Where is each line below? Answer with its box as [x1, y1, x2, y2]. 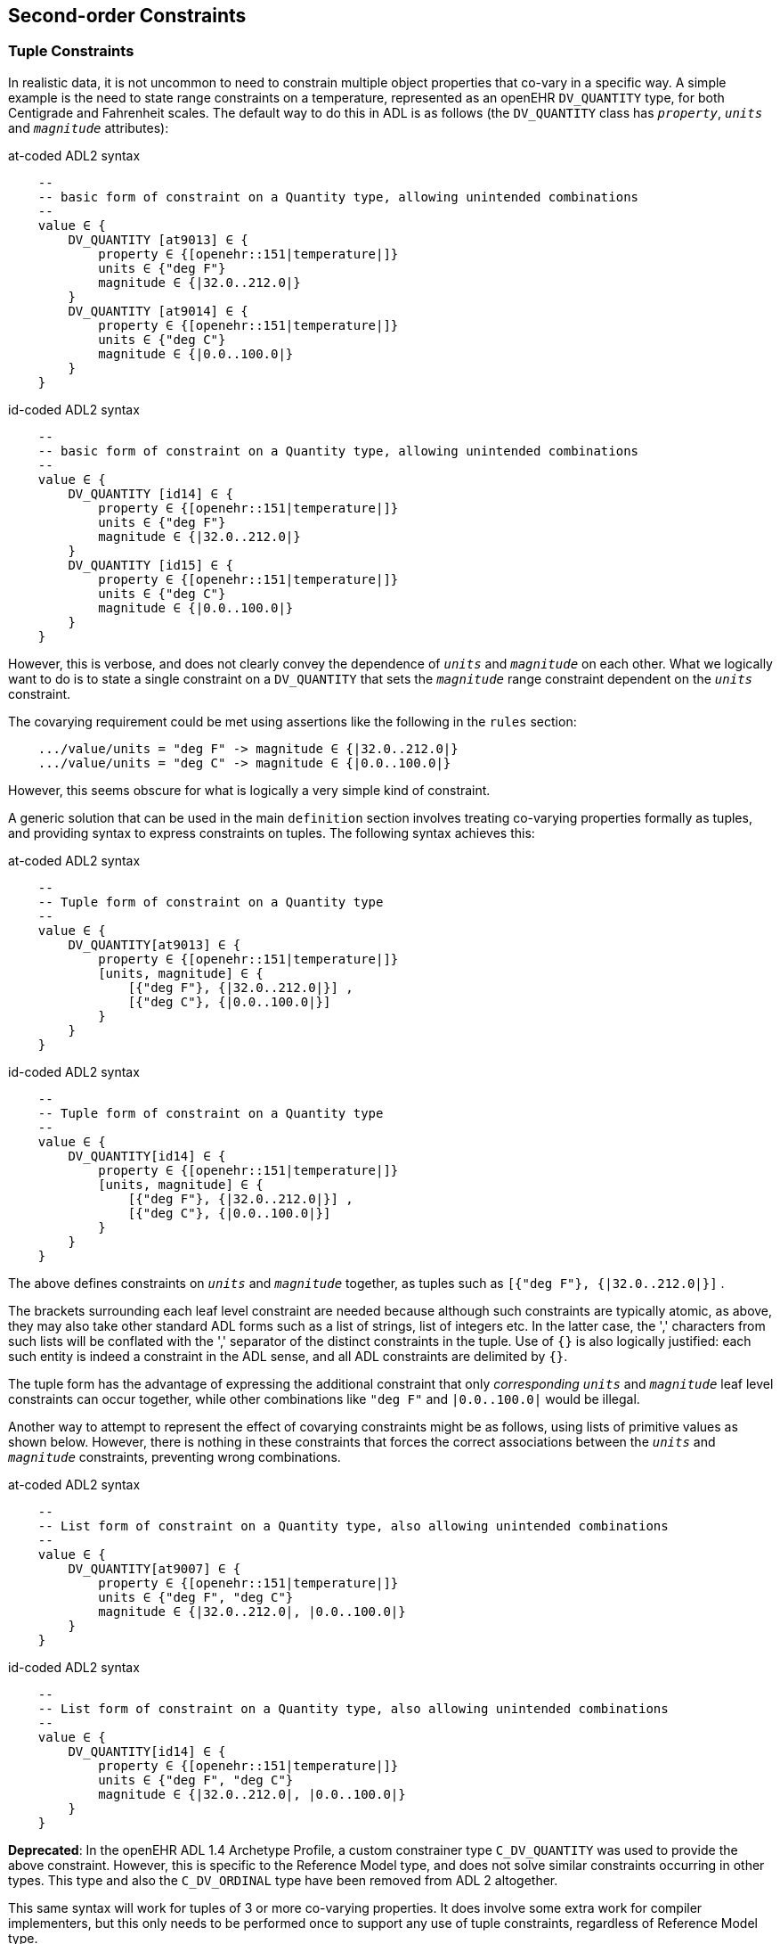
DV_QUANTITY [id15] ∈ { [68, 557, 233, 572]
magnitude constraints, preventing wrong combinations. [8, 1448, 341, 1464]
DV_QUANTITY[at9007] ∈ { [68, 1561, 241, 1576]
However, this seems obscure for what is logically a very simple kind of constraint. [8, 782, 491, 798]
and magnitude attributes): [8, 119, 169, 135]
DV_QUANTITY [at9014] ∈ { [68, 303, 248, 318]
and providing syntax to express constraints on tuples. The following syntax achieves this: [8, 824, 535, 841]
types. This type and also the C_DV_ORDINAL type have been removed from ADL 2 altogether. [8, 1872, 558, 1888]
